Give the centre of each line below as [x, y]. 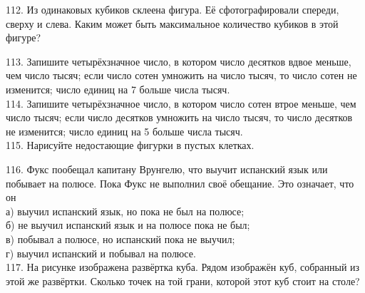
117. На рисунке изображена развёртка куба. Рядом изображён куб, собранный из [183, 267]
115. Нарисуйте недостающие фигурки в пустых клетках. [130, 145]
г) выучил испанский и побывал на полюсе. [101, 253]
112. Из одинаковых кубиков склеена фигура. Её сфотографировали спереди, [173, 9]
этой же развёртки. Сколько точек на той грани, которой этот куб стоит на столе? [183, 281]
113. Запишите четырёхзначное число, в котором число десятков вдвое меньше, [179, 61]
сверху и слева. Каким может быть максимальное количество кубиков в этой [172, 23]
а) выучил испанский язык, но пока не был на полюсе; [125, 211]
